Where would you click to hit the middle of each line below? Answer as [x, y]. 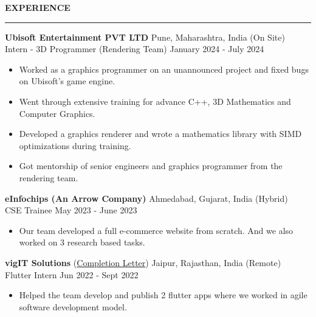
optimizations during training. [75, 145]
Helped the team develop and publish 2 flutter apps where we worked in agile [163, 295]
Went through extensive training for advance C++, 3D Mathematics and [155, 101]
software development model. [73, 306]
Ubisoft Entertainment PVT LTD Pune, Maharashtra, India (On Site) [145, 37]
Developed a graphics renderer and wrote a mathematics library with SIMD [160, 134]
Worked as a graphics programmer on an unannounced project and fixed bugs [164, 69]
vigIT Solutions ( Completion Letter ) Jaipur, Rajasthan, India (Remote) [143, 262]
